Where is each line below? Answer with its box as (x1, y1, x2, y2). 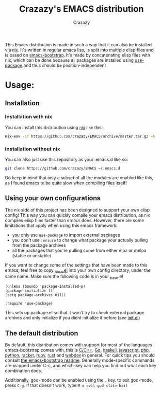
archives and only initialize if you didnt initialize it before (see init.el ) (5, 315, 140, 321)
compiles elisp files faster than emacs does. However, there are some (5, 217, 144, 223)
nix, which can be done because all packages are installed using (5, 57, 134, 63)
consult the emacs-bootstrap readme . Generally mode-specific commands (5, 357, 155, 363)
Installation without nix (5, 145, 61, 152)
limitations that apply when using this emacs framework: (5, 223, 118, 228)
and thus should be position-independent (23, 62, 106, 68)
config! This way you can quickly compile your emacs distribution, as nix (5, 212, 150, 218)
